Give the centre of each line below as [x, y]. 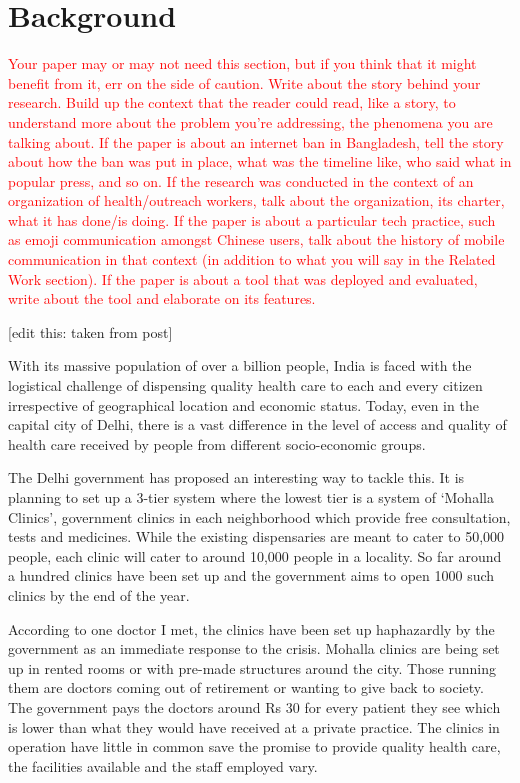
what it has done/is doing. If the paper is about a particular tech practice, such [252, 219]
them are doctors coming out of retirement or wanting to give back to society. [246, 687]
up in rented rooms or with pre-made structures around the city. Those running [252, 667]
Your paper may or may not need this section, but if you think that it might [242, 63]
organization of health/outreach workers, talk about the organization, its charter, [256, 200]
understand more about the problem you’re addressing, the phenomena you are [250, 121]
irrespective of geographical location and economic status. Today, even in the [243, 404]
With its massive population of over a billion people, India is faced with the [240, 365]
